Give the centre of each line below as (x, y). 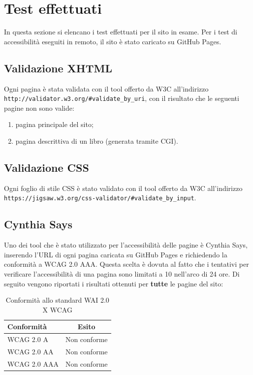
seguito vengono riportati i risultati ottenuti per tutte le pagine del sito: (114, 283)
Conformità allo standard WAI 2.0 (57, 300)
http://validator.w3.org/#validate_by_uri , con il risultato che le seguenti (122, 98)
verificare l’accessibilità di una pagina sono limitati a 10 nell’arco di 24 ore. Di (122, 273)
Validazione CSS (47, 167)
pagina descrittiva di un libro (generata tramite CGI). (97, 141)
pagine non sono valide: (39, 108)
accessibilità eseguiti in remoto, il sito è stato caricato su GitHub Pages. (113, 41)
